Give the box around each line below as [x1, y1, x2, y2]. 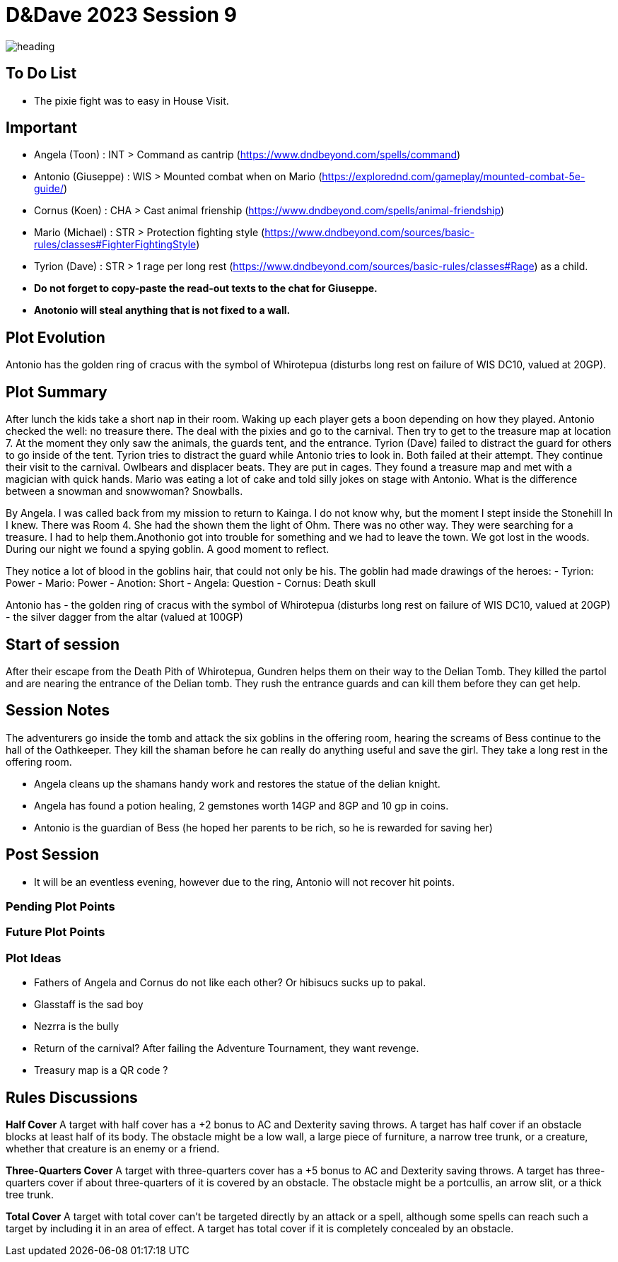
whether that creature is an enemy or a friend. [6, 1143, 220, 1155]
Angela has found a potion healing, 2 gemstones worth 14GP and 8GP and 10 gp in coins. [34, 799, 449, 812]
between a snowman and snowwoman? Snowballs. [6, 485, 243, 498]
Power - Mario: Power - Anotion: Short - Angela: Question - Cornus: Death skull [6, 577, 376, 590]
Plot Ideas [6, 950, 62, 965]
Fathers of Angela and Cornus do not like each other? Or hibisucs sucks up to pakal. [34, 976, 426, 989]
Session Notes [6, 701, 110, 720]
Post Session [6, 846, 100, 864]
